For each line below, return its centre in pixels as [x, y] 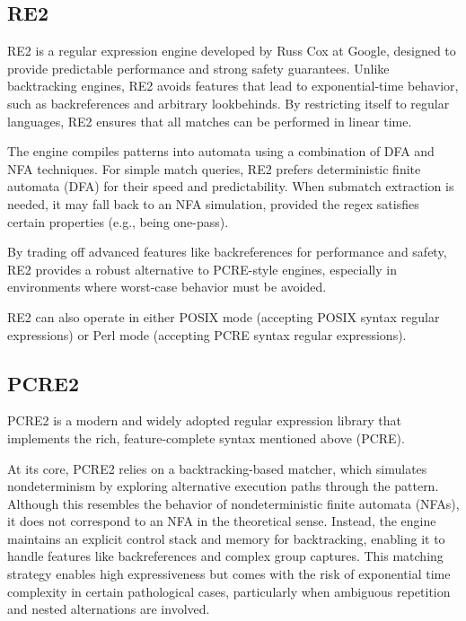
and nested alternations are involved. [109, 609]
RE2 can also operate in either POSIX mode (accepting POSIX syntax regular [224, 316]
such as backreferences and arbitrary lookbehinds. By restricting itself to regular [229, 103]
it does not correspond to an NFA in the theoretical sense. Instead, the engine [222, 521]
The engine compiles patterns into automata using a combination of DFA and [221, 151]
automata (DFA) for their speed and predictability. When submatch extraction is [231, 186]
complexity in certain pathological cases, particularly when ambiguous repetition [229, 591]
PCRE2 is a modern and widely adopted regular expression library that [204, 420]
